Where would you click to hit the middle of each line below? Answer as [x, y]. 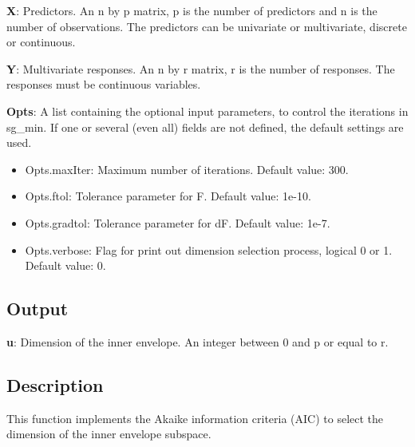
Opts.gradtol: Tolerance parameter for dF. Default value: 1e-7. [178, 222]
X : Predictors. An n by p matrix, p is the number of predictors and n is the [192, 10]
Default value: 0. [65, 265]
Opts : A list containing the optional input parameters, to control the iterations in [207, 111]
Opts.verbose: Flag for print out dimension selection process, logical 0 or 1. [209, 249]
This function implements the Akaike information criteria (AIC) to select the [195, 418]
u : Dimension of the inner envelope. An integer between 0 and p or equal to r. [198, 341]
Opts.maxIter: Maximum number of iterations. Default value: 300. [187, 169]
